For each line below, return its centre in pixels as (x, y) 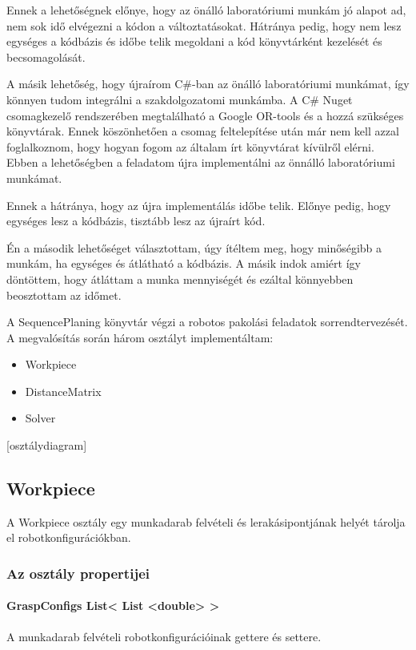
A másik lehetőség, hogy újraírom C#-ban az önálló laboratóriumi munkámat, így (208, 84)
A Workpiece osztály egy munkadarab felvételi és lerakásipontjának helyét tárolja (206, 521)
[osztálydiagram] (47, 445)
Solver (40, 418)
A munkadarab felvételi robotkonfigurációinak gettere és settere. (164, 636)
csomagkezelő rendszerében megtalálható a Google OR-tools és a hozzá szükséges (205, 115)
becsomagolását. (46, 57)
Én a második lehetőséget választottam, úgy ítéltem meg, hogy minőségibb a (194, 247)
